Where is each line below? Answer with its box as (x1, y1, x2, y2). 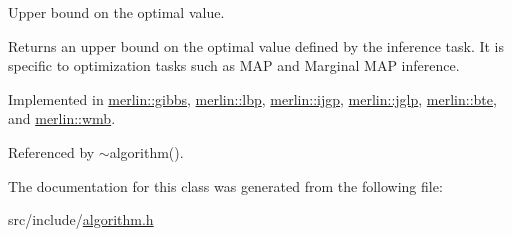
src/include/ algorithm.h (8, 209, 154, 230)
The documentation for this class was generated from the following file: (8, 175, 443, 196)
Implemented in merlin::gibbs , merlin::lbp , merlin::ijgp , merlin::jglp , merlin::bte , (8, 88, 497, 109)
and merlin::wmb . (8, 108, 116, 129)
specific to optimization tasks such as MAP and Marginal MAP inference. (8, 55, 460, 76)
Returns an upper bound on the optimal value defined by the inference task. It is (8, 35, 505, 56)
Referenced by (8, 141, 95, 162)
